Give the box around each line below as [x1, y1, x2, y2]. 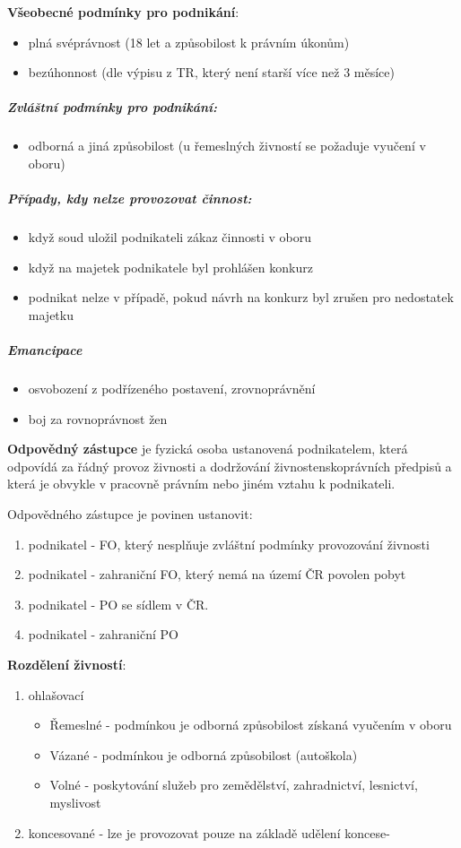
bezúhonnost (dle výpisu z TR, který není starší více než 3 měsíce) [28, 63, 395, 82]
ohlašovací [28, 685, 84, 704]
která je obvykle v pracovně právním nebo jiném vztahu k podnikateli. [7, 474, 396, 493]
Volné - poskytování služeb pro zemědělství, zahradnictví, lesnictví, [49, 775, 418, 794]
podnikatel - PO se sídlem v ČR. [28, 594, 209, 613]
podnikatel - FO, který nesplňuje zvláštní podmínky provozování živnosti [28, 534, 430, 553]
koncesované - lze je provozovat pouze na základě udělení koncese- [28, 823, 390, 842]
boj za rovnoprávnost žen [28, 409, 168, 428]
